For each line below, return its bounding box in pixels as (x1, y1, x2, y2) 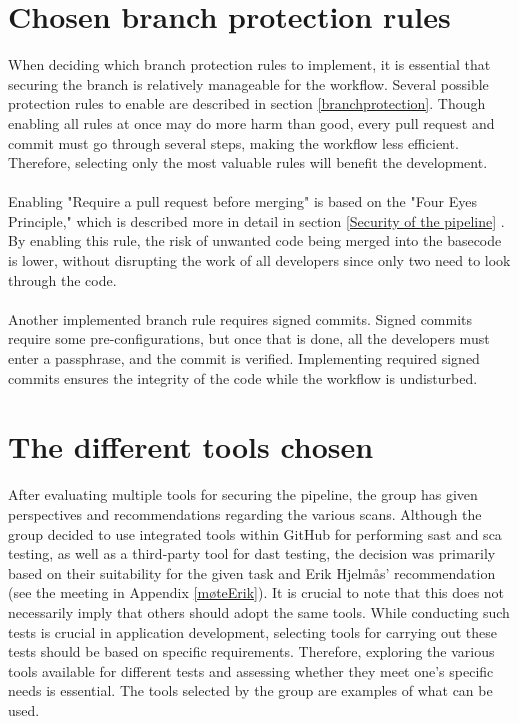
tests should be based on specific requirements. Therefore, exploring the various (8, 641, 495, 662)
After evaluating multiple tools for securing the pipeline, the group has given (8, 484, 478, 505)
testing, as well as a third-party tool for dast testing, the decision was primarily (8, 543, 496, 564)
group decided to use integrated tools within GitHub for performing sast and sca (8, 523, 502, 544)
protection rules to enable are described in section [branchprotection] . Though (8, 93, 486, 114)
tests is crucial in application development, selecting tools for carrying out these (8, 621, 498, 642)
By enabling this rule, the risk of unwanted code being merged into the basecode (8, 230, 502, 251)
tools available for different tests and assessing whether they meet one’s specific (8, 660, 494, 681)
